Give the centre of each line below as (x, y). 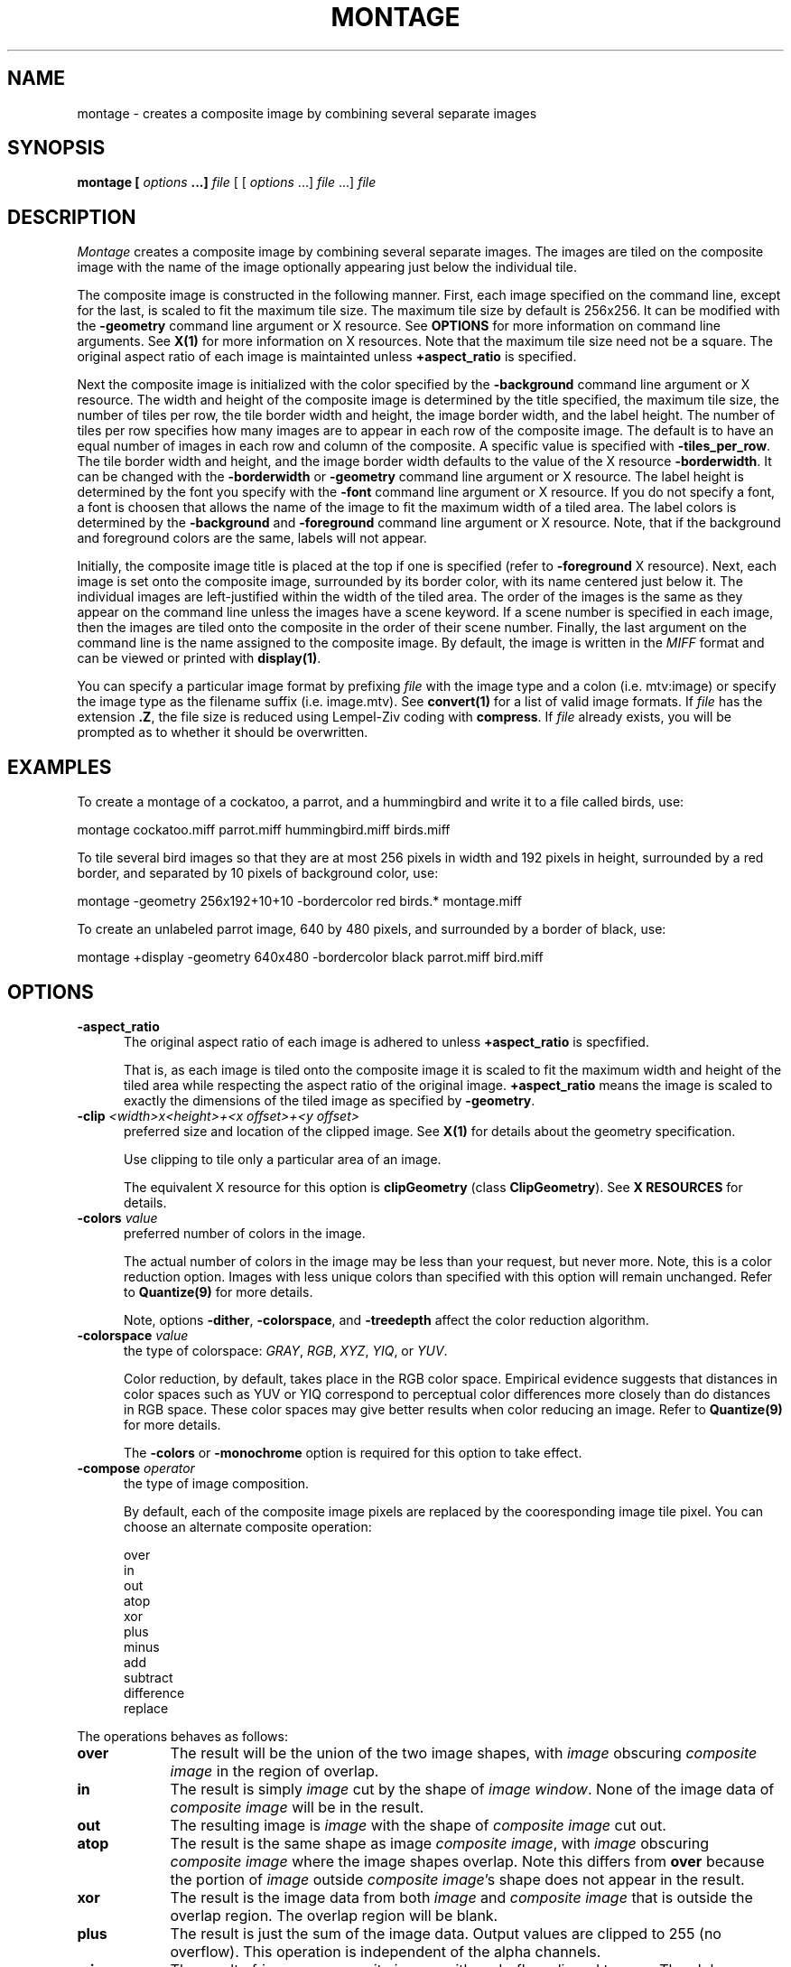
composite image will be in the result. (297, 1807)
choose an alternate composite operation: (248, 1526)
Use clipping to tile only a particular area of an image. (283, 1159)
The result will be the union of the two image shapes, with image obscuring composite (464, 1753)
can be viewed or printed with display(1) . (199, 658)
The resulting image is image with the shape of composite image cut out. (418, 1825)
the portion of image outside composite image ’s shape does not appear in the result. (457, 1879)
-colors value (117, 1217)
